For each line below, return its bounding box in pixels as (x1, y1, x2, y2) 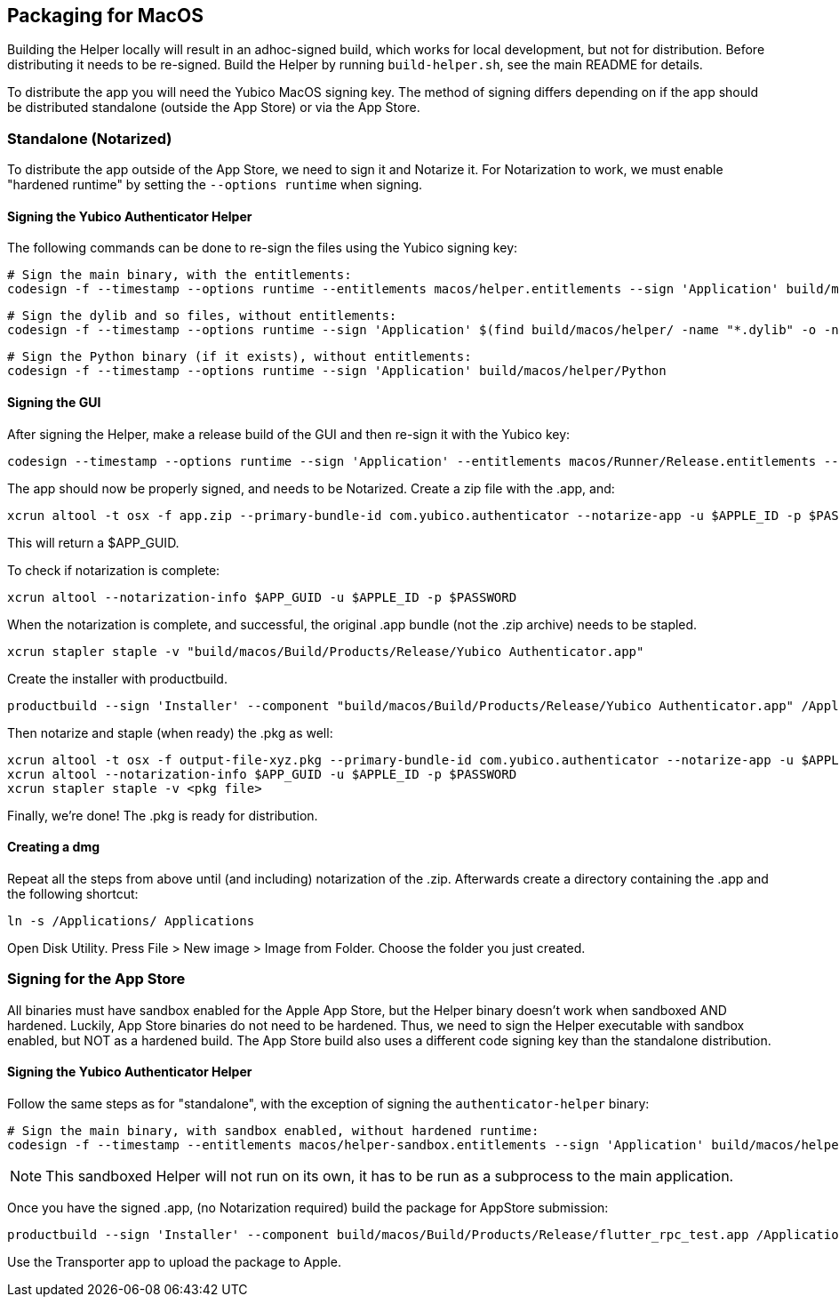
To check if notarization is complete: (7, 562, 220, 578)
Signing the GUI (7, 395, 101, 410)
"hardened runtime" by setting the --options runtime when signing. (7, 177, 423, 193)
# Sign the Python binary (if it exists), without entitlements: (7, 349, 472, 364)
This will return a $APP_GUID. (7, 534, 180, 550)
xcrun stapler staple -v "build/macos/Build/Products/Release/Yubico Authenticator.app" (7, 644, 644, 659)
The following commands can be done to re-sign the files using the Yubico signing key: (7, 240, 518, 256)
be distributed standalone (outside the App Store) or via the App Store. (7, 100, 420, 116)
